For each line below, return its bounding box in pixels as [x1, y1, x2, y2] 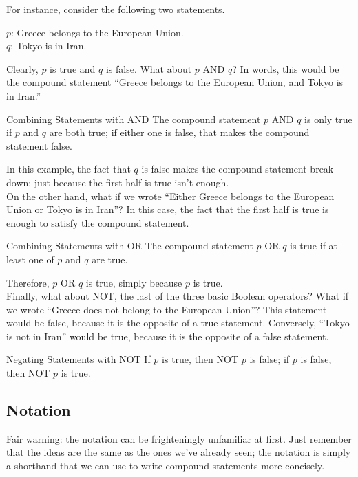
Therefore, [6, 275, 50, 289]
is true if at [290, 238, 338, 253]
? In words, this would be [232, 61, 339, 76]
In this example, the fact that [6, 162, 131, 176]
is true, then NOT [162, 352, 239, 366]
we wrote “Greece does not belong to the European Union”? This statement [6, 302, 327, 316]
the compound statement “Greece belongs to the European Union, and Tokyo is [6, 75, 344, 89]
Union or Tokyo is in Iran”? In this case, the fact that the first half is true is [6, 202, 329, 217]
